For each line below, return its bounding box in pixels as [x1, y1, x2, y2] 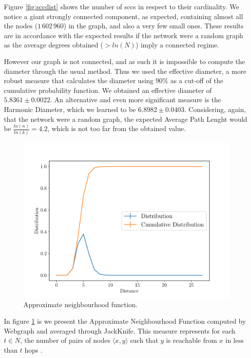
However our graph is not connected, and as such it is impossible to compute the [4, 56, 245, 66]
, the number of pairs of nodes [20, 335, 110, 345]
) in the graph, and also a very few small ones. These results [63, 21, 244, 31]
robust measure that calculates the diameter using [4, 75, 154, 86]
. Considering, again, [184, 104, 246, 114]
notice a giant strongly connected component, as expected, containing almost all [4, 11, 243, 21]
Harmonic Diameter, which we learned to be [4, 104, 136, 114]
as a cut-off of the [170, 75, 224, 86]
